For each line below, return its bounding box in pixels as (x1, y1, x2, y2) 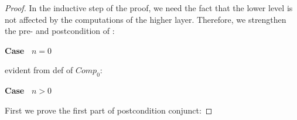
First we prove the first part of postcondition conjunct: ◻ (5, 104, 213, 116)
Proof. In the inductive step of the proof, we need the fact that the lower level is (5, 2, 293, 13)
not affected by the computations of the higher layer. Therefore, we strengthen (5, 13, 286, 25)
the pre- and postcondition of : (5, 25, 115, 37)
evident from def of (5, 64, 73, 76)
